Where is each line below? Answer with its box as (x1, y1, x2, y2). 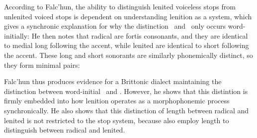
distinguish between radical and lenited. (4, 125, 125, 135)
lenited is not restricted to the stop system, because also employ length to (4, 115, 229, 125)
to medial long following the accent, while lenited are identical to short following (4, 40, 249, 50)
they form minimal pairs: (4, 59, 80, 70)
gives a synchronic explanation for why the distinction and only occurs (4, 21, 226, 31)
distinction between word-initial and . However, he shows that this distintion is (4, 86, 248, 96)
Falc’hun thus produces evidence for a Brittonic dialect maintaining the (4, 76, 222, 87)
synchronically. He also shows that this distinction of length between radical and (4, 105, 249, 115)
